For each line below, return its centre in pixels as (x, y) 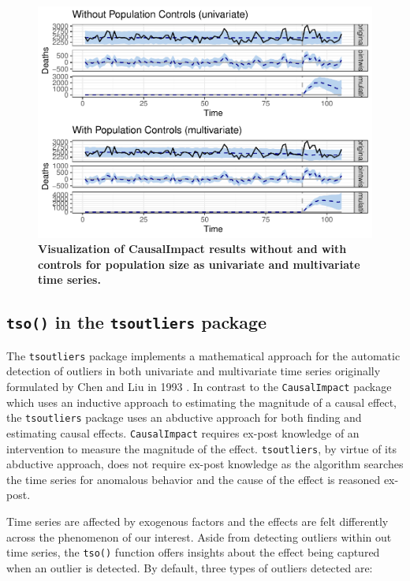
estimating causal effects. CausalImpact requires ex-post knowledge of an (183, 432)
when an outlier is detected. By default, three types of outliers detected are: (190, 567)
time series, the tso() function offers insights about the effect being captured (193, 552)
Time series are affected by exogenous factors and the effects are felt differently (198, 521)
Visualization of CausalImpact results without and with (192, 249)
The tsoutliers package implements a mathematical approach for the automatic (203, 355)
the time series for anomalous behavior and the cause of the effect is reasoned (194, 479)
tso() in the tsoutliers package (137, 322)
